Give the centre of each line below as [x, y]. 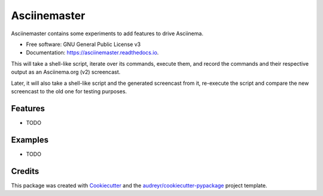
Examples [30, 140]
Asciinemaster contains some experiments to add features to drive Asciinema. [107, 33]
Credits [25, 171]
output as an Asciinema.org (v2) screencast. [66, 72]
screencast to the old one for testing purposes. [69, 91]
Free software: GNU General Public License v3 [83, 44]
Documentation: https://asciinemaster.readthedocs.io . [92, 53]
